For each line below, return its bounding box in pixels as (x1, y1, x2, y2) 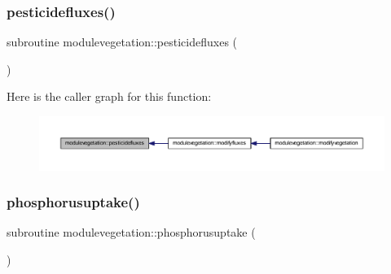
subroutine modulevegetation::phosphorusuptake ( (7, 224, 256, 241)
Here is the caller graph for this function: (7, 88, 212, 105)
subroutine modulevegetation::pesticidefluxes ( (7, 33, 238, 50)
